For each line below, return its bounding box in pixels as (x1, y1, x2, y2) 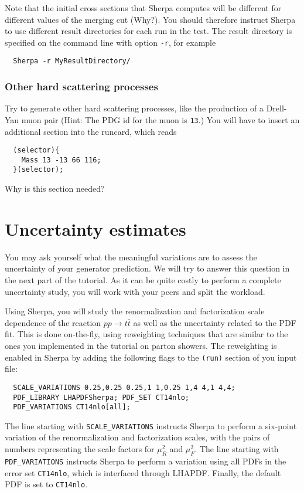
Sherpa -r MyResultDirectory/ (13, 57, 131, 66)
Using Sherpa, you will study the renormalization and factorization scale (5, 305, 265, 317)
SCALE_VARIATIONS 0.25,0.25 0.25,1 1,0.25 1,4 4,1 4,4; (13, 383, 235, 392)
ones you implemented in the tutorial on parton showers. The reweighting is (5, 340, 277, 351)
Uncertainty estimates (5, 216, 186, 240)
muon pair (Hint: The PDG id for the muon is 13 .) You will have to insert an (21, 113, 300, 125)
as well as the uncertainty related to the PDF (133, 316, 296, 328)
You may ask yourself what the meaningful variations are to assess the (5, 250, 257, 263)
